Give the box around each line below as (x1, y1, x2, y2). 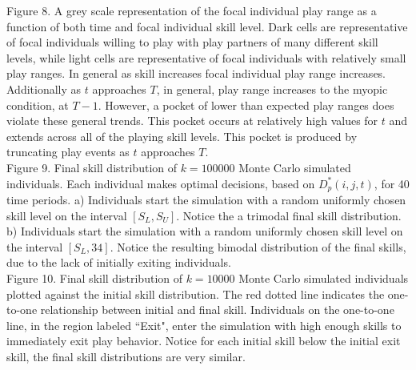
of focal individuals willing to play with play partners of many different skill (6, 34, 378, 50)
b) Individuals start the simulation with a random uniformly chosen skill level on (6, 223, 403, 239)
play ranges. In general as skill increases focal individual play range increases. (6, 65, 386, 82)
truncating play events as (6, 143, 130, 160)
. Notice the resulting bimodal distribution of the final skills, (110, 238, 406, 255)
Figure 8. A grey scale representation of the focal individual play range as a (6, 2, 377, 18)
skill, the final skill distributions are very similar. (6, 348, 246, 364)
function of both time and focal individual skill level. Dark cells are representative (6, 18, 408, 34)
